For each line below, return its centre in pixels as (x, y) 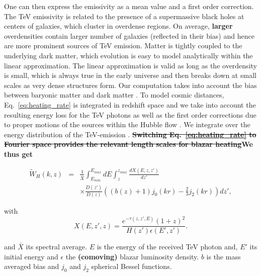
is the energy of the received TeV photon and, (167, 247)
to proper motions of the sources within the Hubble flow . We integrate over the (127, 124)
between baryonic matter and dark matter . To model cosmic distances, (114, 95)
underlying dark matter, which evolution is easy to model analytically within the (128, 55)
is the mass (224, 256)
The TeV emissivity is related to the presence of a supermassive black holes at (124, 16)
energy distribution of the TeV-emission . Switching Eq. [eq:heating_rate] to (130, 134)
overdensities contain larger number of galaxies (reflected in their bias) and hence (129, 35)
